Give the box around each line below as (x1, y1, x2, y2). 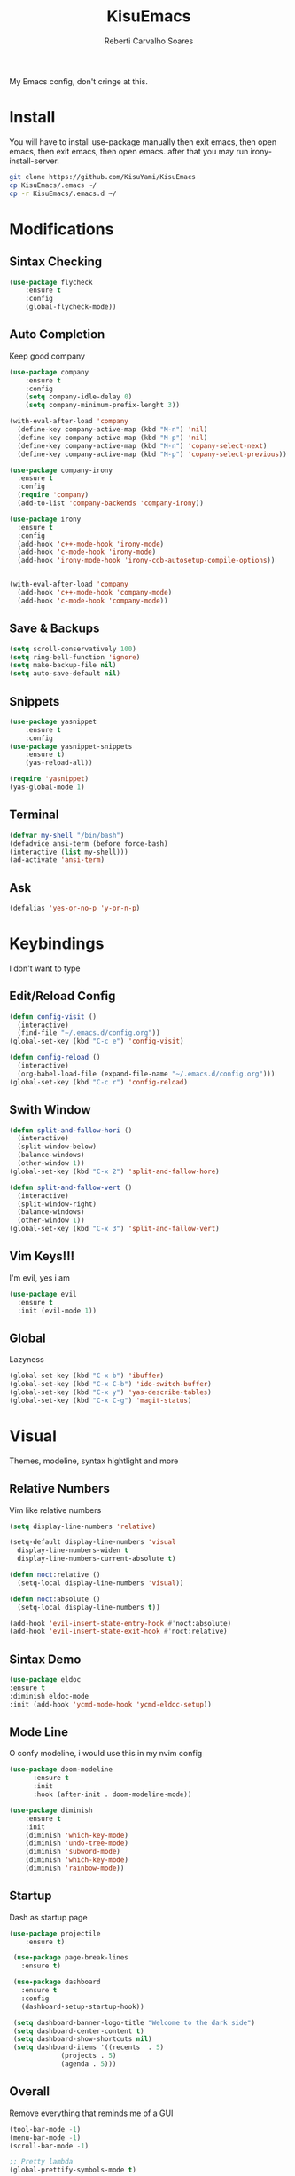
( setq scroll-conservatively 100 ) (9, 644, 137, 653)
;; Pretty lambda (9, 2157, 74, 2166)
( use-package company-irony (9, 466, 113, 475)
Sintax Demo (9, 1652, 82, 1667)
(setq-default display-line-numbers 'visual (9, 1538, 176, 1547)
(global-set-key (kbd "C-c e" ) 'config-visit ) (9, 1037, 184, 1046)
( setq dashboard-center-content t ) (12, 2026, 144, 2036)
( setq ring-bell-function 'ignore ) (9, 652, 141, 662)
